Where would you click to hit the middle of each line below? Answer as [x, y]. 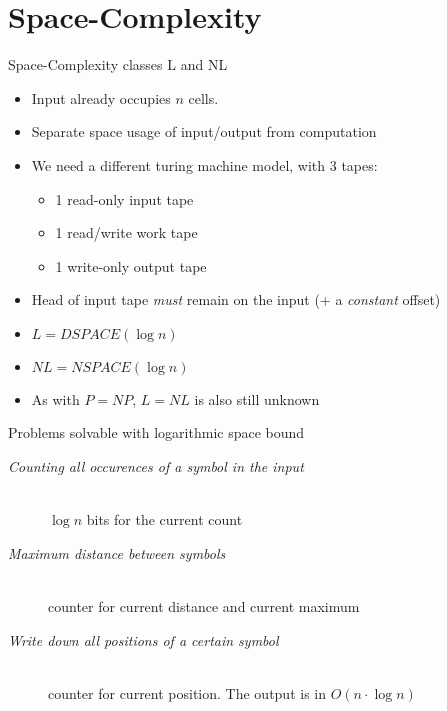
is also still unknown [257, 398]
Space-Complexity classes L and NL [118, 64]
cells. [203, 97]
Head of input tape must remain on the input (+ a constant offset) [236, 299]
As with [55, 398]
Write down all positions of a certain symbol [143, 639]
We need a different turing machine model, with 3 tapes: [204, 164]
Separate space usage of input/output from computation [204, 131]
